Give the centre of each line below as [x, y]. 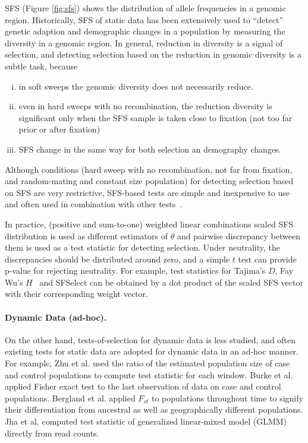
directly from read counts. [52, 433]
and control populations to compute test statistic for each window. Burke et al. [149, 374]
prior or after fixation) [59, 129]
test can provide [267, 259]
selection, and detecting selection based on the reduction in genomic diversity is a [153, 54]
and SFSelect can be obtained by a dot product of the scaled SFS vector [171, 282]
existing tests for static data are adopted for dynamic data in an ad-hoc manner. [152, 351]
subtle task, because [41, 66]
